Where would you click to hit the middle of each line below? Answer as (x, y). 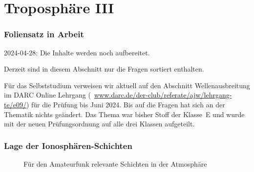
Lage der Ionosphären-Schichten (68, 145)
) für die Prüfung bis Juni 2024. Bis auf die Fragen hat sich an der (126, 104)
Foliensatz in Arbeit (44, 34)
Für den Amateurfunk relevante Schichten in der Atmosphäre (115, 163)
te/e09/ (15, 104)
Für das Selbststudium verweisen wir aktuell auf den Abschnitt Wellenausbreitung (127, 85)
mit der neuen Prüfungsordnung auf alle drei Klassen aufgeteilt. (99, 124)
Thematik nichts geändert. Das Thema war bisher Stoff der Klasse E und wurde (124, 114)
